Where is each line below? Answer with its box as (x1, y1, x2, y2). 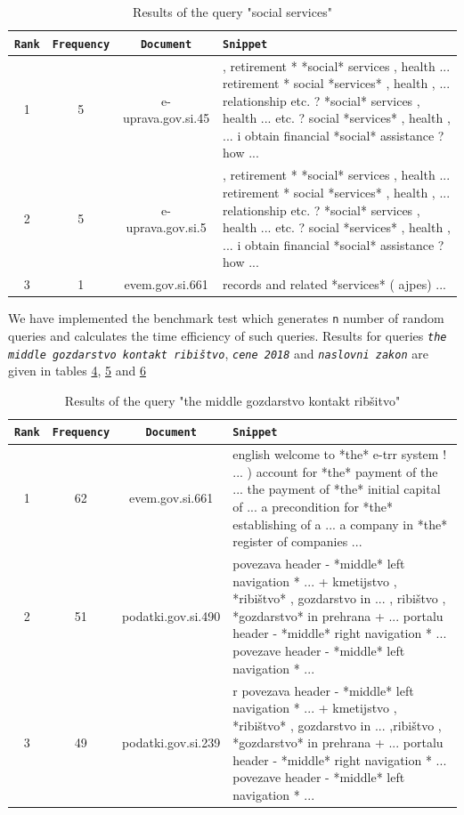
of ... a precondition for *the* (232, 497, 394, 516)
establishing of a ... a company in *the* (232, 514, 448, 533)
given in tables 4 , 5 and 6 (8, 361, 146, 380)
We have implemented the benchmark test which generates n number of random (8, 309, 444, 327)
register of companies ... (232, 532, 362, 551)
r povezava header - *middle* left (232, 681, 414, 699)
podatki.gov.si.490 (122, 606, 221, 625)
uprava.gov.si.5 (126, 218, 207, 237)
